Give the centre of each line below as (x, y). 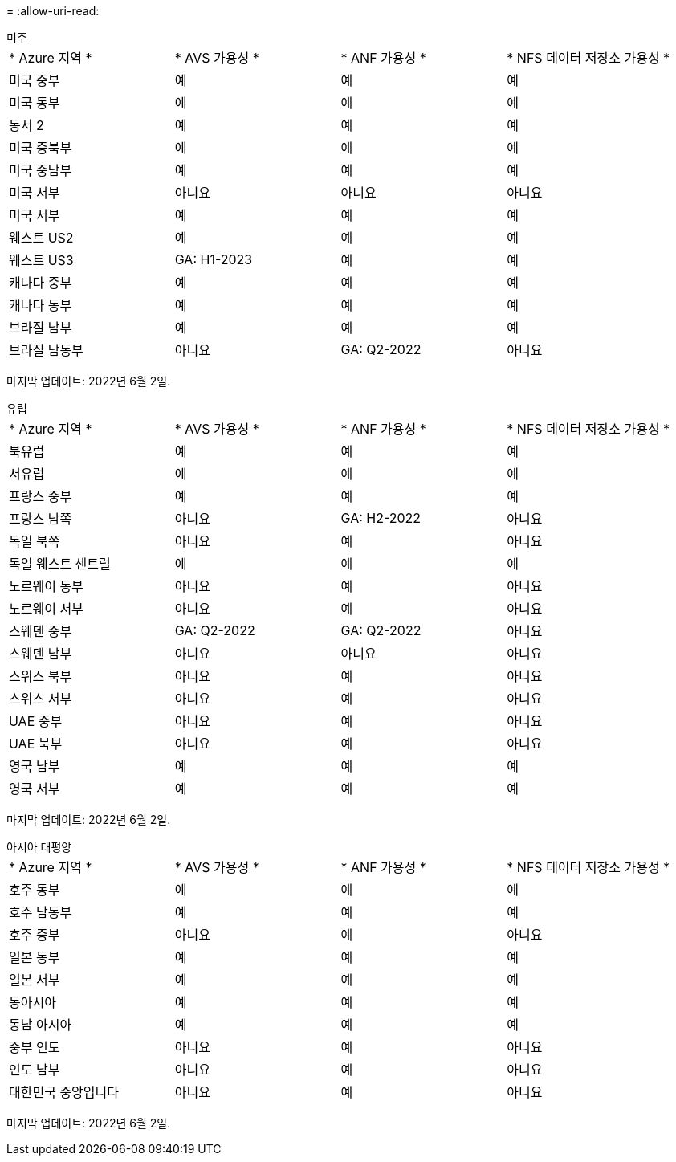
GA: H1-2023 (214, 259)
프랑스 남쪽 (41, 519)
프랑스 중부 (41, 496)
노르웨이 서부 (46, 609)
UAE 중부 (36, 721)
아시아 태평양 (39, 847)
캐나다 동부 (41, 305)
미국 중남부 (41, 170)
